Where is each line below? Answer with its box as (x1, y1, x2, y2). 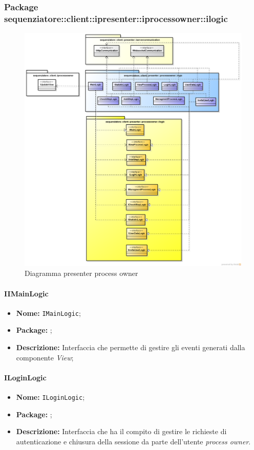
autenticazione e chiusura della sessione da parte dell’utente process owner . (16, 436, 251, 446)
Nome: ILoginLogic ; (16, 391, 85, 402)
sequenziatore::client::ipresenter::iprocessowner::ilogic (4, 12, 228, 25)
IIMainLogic (4, 288, 49, 298)
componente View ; (16, 352, 74, 362)
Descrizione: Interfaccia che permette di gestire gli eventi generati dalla (16, 341, 245, 352)
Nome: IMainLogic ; (16, 307, 81, 318)
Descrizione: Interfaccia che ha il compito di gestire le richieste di (16, 426, 227, 437)
